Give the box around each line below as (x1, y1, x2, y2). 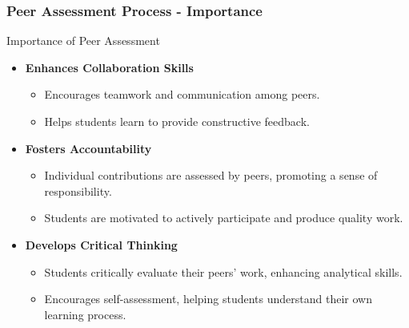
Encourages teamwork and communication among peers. (44, 86, 320, 103)
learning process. (44, 306, 126, 322)
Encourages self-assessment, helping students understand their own (44, 290, 372, 307)
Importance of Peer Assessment (6, 32, 160, 49)
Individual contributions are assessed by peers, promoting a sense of (44, 167, 378, 184)
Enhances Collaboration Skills (25, 59, 194, 75)
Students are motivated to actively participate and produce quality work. (44, 209, 403, 226)
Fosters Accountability (25, 140, 152, 156)
